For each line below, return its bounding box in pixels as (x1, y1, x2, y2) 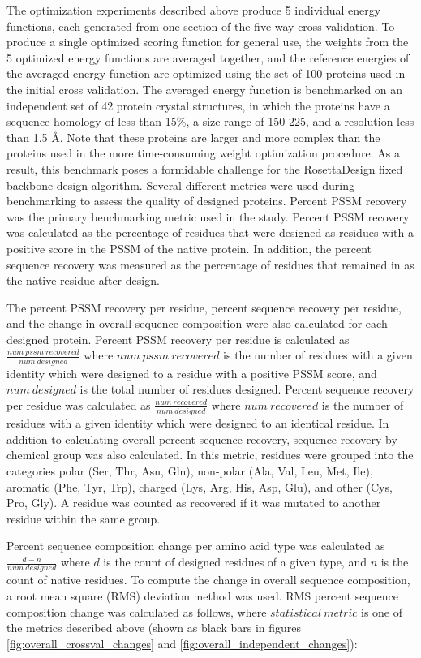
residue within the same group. (6, 510, 161, 527)
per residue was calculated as (6, 396, 151, 413)
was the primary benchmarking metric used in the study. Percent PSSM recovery (6, 208, 410, 225)
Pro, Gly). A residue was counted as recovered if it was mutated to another (6, 494, 381, 511)
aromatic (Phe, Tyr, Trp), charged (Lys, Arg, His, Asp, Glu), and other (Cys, (6, 478, 393, 495)
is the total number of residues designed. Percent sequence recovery (79, 381, 415, 398)
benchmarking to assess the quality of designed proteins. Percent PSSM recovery (6, 192, 407, 209)
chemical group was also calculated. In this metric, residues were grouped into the (6, 446, 414, 463)
